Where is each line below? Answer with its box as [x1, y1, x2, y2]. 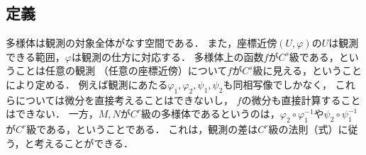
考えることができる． [34, 135, 133, 150]
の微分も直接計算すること [241, 92, 361, 107]
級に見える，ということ [253, 63, 362, 78]
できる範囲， [6, 49, 65, 64]
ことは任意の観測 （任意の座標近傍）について [15, 63, 228, 78]
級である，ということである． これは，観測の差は [26, 122, 258, 137]
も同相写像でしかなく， [223, 76, 332, 91]
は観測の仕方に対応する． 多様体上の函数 [71, 49, 264, 64]
